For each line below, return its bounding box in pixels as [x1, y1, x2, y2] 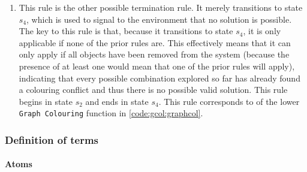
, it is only [243, 25, 281, 37]
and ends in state [85, 95, 149, 107]
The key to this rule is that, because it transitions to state [19, 25, 233, 37]
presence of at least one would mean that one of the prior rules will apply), [19, 59, 295, 72]
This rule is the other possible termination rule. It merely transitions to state [19, 1, 303, 13]
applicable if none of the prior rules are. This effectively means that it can [19, 36, 291, 49]
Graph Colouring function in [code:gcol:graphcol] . [19, 107, 203, 119]
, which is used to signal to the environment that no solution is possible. [26, 13, 292, 25]
